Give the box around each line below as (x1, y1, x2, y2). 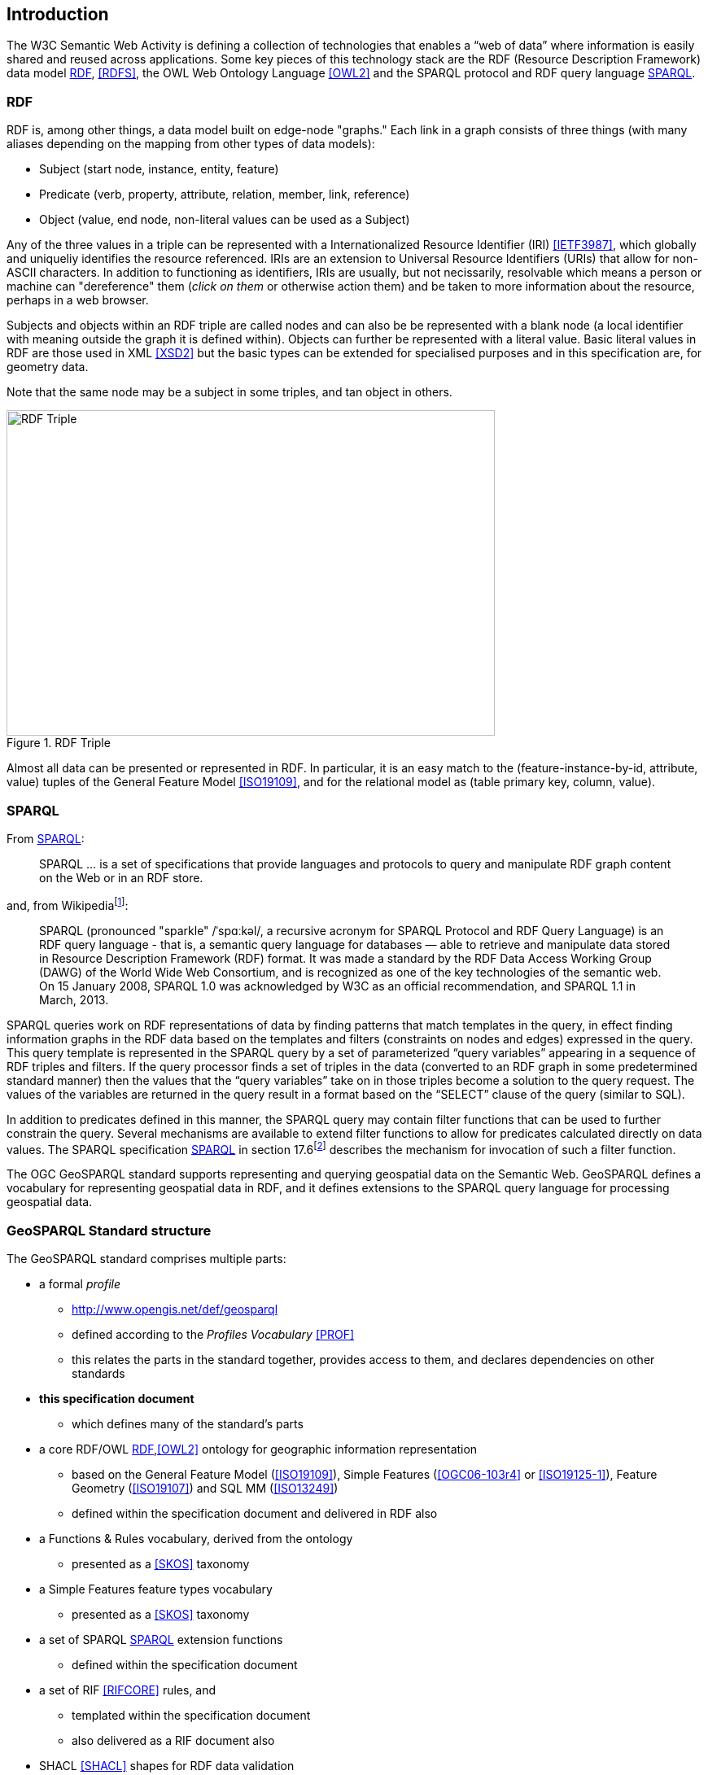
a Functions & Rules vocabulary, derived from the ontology (39, 1531, 353, 1545)
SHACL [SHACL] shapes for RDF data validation (39, 1758, 295, 1773)
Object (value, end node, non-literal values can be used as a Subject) (39, 212, 410, 227)
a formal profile (39, 1276, 121, 1291)
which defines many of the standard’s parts (72, 1416, 304, 1431)
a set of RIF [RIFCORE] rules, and (39, 1682, 216, 1697)
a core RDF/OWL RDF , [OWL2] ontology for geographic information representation (39, 1441, 478, 1456)
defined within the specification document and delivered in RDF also (72, 1506, 438, 1520)
